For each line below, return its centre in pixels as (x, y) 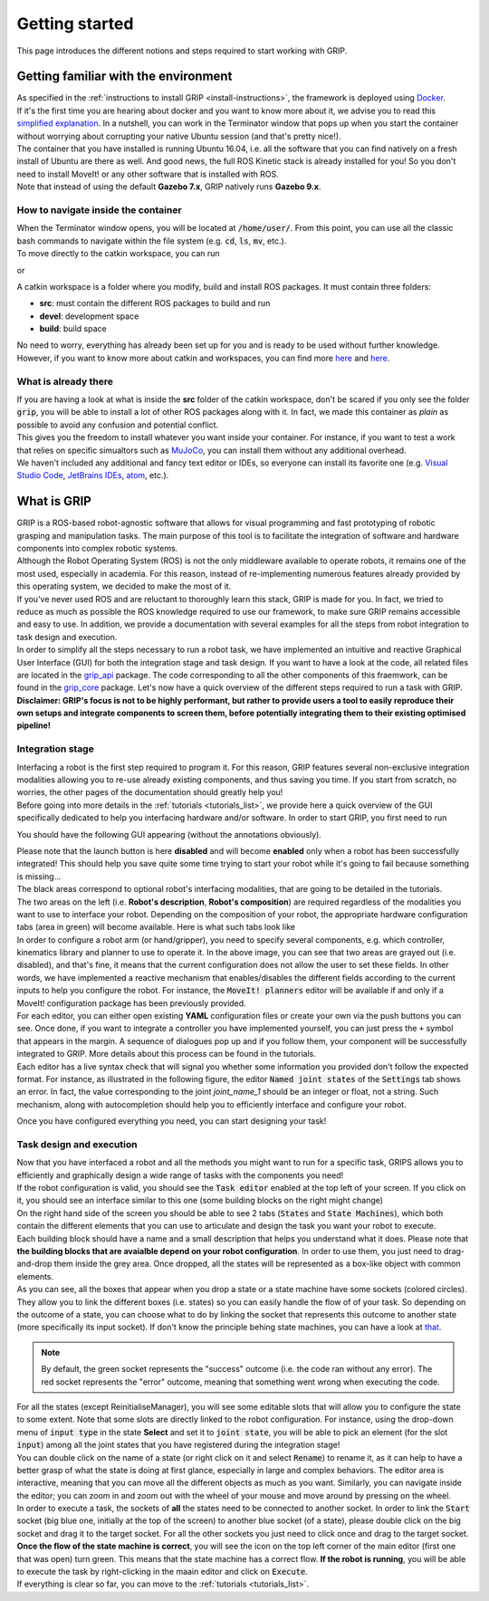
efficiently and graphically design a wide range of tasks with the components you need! (180, 1175)
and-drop (34, 1264)
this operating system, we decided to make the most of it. (124, 586)
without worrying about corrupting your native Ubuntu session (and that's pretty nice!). (179, 136)
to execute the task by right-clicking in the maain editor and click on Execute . (162, 1572)
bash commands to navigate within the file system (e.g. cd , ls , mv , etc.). (152, 241)
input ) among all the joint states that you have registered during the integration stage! (178, 1445)
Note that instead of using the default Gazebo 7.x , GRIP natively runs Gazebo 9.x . (169, 187)
